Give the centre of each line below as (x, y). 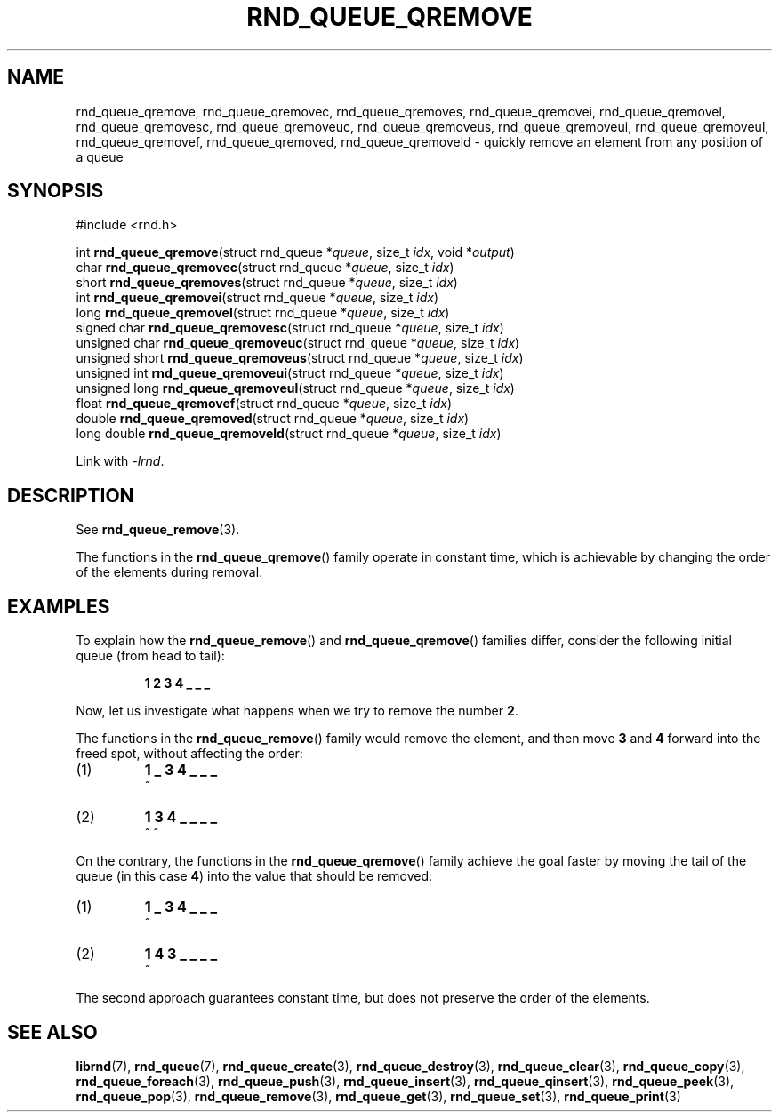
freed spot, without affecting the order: (189, 754)
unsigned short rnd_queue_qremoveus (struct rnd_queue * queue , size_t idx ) (300, 358)
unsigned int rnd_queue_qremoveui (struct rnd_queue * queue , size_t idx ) (290, 373)
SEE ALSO (52, 1032)
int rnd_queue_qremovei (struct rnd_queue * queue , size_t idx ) (257, 298)
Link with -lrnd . (120, 461)
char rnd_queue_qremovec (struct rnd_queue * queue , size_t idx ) (265, 268)
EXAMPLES (59, 606)
